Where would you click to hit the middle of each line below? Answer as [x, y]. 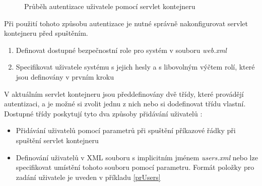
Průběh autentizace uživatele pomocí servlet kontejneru [110, 6]
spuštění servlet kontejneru [57, 140]
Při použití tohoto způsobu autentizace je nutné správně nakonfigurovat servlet [126, 23]
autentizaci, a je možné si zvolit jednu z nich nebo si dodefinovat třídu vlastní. [125, 104]
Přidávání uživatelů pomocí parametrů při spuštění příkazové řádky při [126, 130]
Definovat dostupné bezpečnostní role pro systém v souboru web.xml [121, 50]
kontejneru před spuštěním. [46, 33]
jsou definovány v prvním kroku [65, 76]
